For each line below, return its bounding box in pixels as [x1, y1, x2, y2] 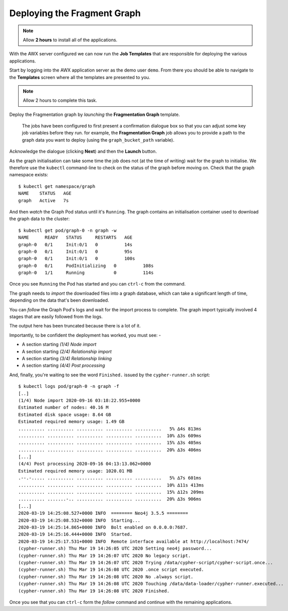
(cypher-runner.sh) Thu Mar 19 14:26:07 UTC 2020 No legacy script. [18, 553, 191, 559]
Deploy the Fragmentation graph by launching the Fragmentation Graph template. [9, 111, 180, 117]
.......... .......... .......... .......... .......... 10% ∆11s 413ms [18, 482, 204, 488]
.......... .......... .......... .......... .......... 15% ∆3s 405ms [18, 440, 201, 446]
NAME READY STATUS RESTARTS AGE [18, 235, 133, 240]
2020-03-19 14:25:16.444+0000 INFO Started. [18, 531, 133, 537]
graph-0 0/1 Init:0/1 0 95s [18, 248, 133, 254]
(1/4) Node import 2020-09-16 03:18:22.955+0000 [18, 397, 140, 403]
